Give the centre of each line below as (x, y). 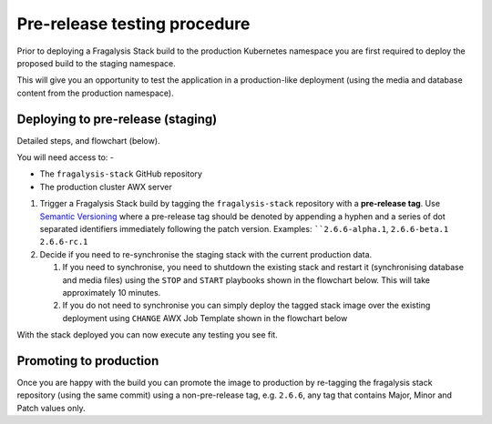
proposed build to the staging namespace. (97, 63)
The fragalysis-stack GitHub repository (121, 174)
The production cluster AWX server (106, 187)
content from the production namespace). (95, 93)
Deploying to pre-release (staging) (117, 119)
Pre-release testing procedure (133, 24)
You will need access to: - (65, 157)
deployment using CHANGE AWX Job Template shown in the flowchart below (205, 318)
